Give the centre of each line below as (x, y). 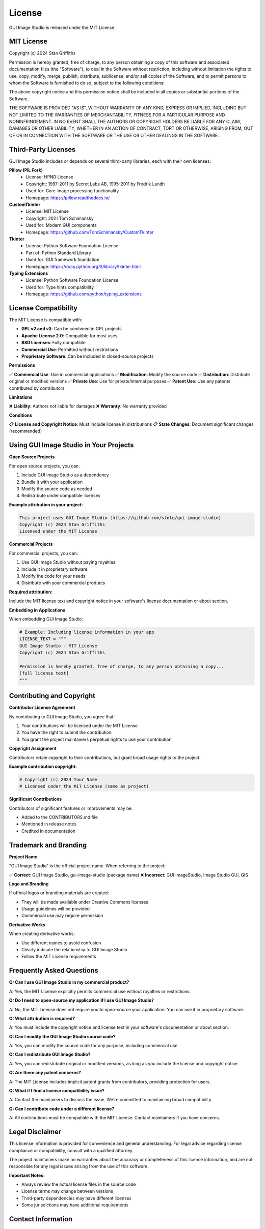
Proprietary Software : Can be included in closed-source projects (88, 356)
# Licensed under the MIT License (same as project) (84, 786)
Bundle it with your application (52, 482)
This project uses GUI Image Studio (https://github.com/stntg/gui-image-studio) (120, 518)
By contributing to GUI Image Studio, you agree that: (62, 717)
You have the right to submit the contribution (66, 732)
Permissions (22, 365)
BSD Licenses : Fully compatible (53, 343)
